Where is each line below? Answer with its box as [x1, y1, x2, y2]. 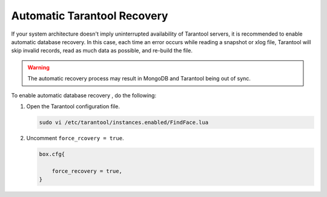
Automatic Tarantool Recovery [11, 9, 168, 22]
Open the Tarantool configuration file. [26, 103, 121, 110]
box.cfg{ [39, 150, 65, 157]
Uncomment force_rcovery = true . [26, 134, 124, 141]
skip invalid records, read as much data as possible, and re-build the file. [11, 47, 193, 54]
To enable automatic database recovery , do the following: [11, 91, 157, 99]
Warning [27, 63, 50, 71]
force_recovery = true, [51, 167, 122, 175]
